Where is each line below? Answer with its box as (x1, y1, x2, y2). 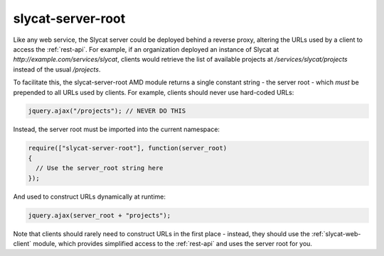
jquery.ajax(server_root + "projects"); (28, 211, 171, 219)
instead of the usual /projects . (13, 65, 101, 74)
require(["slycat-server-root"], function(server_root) (28, 144, 228, 152)
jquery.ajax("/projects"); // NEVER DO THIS (28, 107, 186, 115)
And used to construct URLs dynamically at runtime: (13, 192, 166, 201)
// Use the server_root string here (36, 164, 164, 172)
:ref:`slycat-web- (311, 229, 361, 238)
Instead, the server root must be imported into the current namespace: (13, 125, 220, 134)
